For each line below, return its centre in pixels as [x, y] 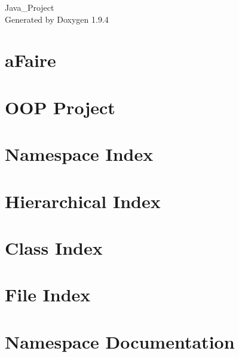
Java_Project [30, 7]
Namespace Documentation [120, 341]
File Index [48, 295]
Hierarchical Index [83, 201]
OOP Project [60, 107]
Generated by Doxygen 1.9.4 [57, 19]
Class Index [54, 247]
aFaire [30, 60]
